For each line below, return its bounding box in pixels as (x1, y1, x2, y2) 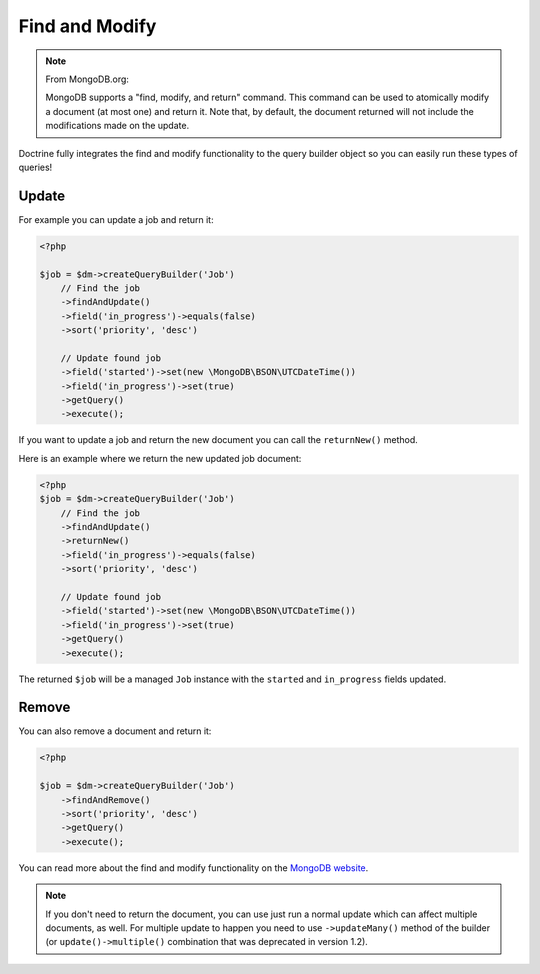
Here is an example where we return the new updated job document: (18, 452, 302, 464)
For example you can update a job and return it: (18, 213, 214, 225)
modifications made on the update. (45, 120, 190, 132)
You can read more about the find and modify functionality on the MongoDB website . (18, 861, 369, 874)
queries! (18, 161, 53, 173)
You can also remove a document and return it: (18, 725, 212, 737)
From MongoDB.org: (45, 73, 130, 85)
